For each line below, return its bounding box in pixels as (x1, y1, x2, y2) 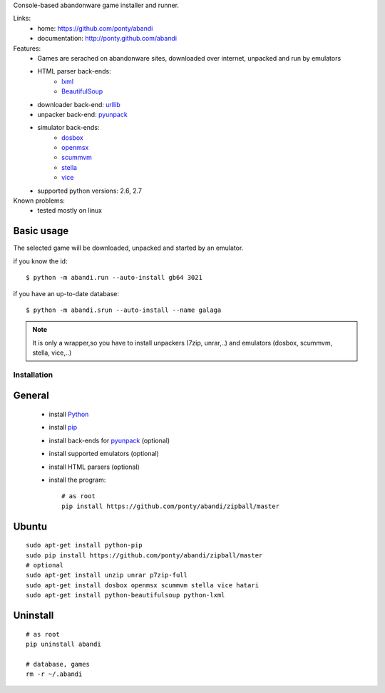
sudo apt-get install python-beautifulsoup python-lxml (26, 591, 225, 600)
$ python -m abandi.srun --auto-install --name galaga (26, 305, 222, 314)
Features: (13, 44, 41, 53)
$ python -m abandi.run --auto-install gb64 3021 (26, 273, 203, 282)
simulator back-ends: (37, 123, 100, 132)
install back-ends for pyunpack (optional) (48, 436, 170, 445)
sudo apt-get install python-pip (26, 541, 143, 550)
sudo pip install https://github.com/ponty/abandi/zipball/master (26, 551, 263, 560)
